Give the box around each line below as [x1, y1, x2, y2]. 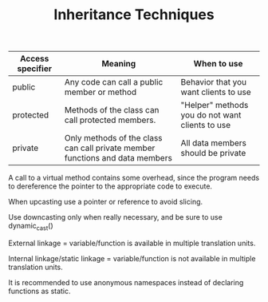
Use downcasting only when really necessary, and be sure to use [8, 213, 223, 222]
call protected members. [64, 114, 156, 125]
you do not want [180, 109, 242, 121]
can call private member [64, 142, 156, 153]
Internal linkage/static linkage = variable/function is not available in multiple [8, 253, 256, 263]
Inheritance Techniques [53, 6, 215, 24]
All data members [180, 137, 247, 149]
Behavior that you [180, 77, 247, 88]
